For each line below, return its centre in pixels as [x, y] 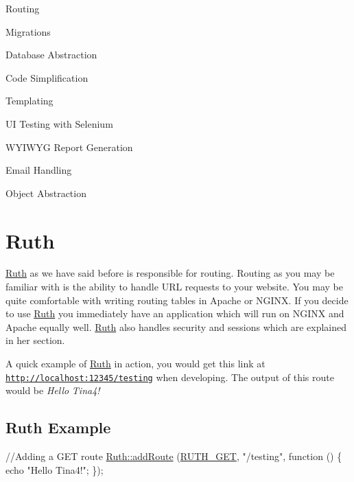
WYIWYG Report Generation [69, 147]
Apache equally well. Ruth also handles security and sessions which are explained [176, 326]
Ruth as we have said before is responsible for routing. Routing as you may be [170, 273]
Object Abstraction [46, 193]
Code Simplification [47, 77]
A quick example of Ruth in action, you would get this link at [135, 364]
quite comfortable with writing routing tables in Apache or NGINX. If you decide [177, 300]
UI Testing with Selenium [59, 123]
